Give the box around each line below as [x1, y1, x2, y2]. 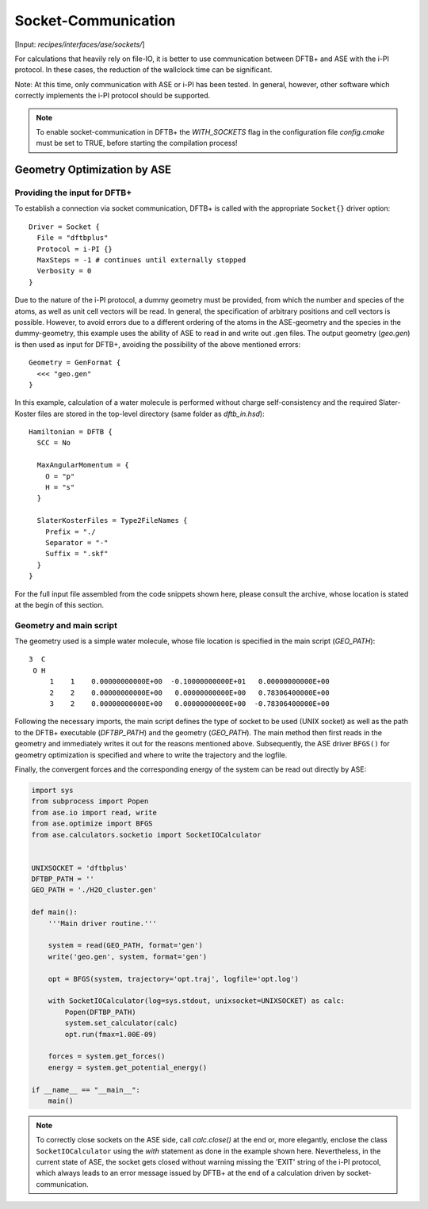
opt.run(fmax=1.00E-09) [64, 1030, 158, 1039]
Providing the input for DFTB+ [14, 187, 132, 198]
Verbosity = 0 [36, 266, 92, 276]
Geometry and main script [14, 620, 118, 631]
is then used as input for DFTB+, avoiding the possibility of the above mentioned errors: [14, 339, 301, 349]
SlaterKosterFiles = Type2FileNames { [36, 516, 188, 525]
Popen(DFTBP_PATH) [64, 1007, 136, 1016]
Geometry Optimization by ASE [14, 163, 172, 177]
